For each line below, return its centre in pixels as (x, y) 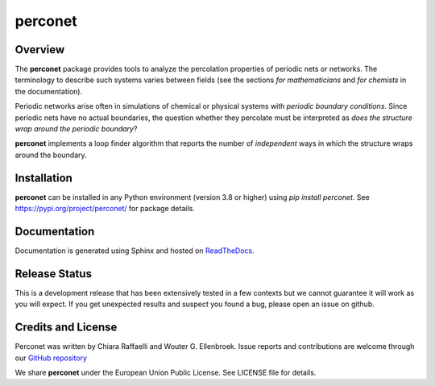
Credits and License (66, 328)
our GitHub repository (51, 358)
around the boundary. (51, 155)
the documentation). (49, 91)
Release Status (54, 274)
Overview (40, 50)
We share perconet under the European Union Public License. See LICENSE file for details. (166, 372)
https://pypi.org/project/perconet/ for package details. (105, 209)
